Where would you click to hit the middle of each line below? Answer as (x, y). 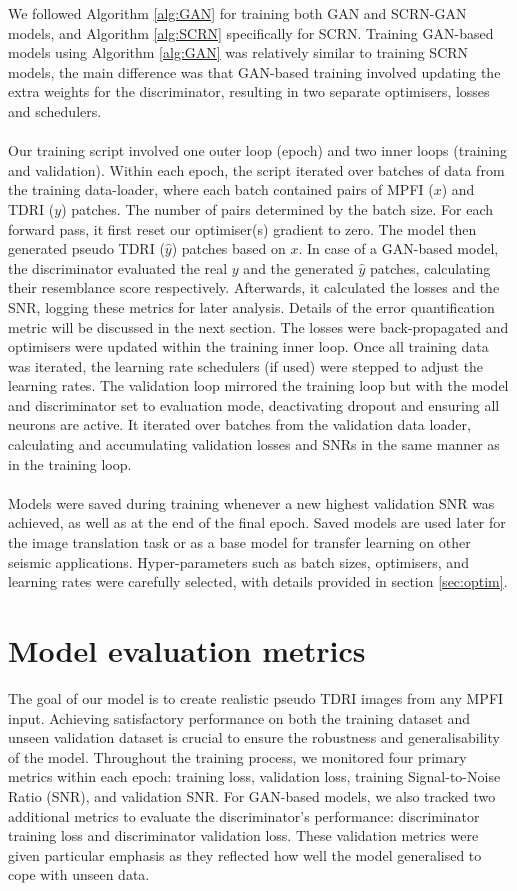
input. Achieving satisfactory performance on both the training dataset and (239, 717)
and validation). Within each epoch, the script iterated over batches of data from (256, 169)
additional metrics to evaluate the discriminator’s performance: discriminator (244, 815)
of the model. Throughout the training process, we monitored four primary (237, 756)
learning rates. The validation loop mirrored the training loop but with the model (258, 385)
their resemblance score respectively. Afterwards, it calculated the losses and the (254, 287)
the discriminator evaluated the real (118, 267)
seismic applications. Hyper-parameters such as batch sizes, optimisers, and (238, 561)
